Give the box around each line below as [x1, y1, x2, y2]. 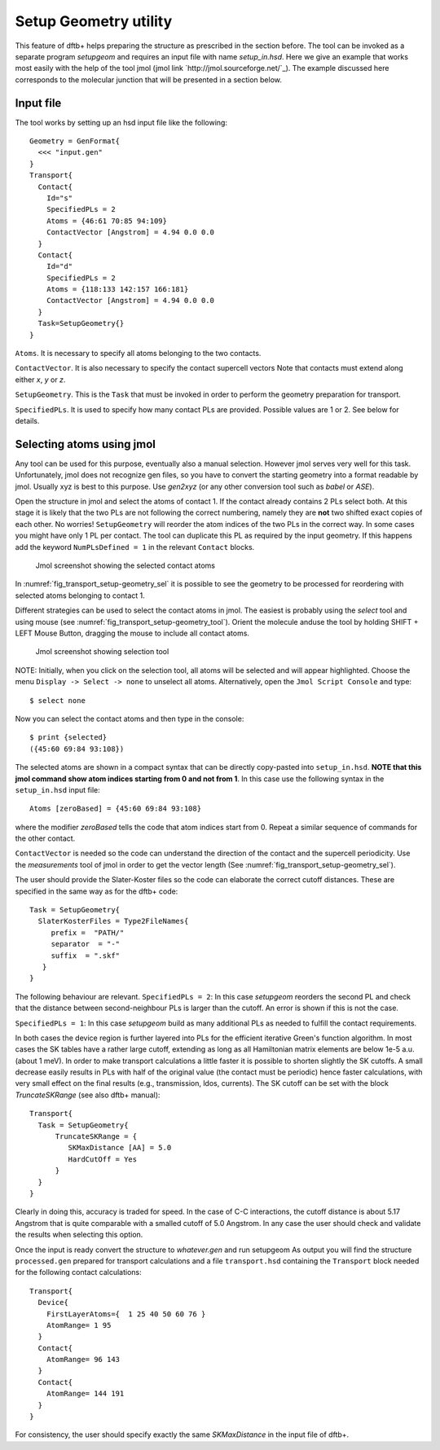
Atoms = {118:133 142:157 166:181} [46, 285, 189, 294]
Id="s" [46, 193, 73, 203]
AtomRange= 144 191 [46, 1389, 125, 1399]
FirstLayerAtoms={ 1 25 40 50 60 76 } [46, 1309, 206, 1319]
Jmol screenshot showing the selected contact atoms [35, 560, 216, 570]
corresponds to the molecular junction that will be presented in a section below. [15, 74, 283, 85]
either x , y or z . [15, 375, 66, 384]
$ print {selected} [29, 733, 108, 742]
